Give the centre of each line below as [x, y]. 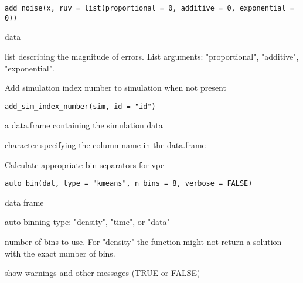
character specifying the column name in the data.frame [105, 144]
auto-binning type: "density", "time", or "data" [87, 222]
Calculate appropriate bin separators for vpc [85, 164]
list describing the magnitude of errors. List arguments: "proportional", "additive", [152, 56]
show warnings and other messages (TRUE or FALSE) [103, 273]
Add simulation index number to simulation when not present [115, 88]
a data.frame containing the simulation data [84, 125]
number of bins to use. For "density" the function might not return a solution [143, 241]
